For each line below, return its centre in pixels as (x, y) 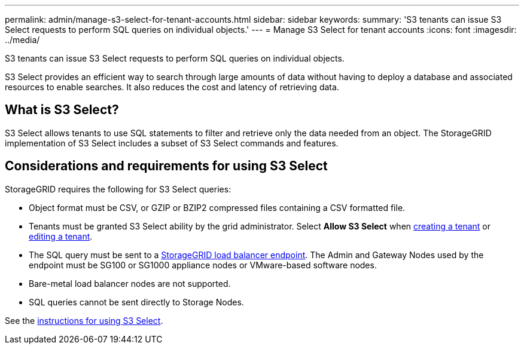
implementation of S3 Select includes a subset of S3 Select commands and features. (172, 143)
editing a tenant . (61, 236)
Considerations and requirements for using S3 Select (166, 166)
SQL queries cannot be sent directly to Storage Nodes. (136, 302)
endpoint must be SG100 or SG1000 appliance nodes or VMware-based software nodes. (203, 265)
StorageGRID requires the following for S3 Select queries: (118, 189)
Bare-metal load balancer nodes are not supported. (130, 283)
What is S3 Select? (62, 110)
